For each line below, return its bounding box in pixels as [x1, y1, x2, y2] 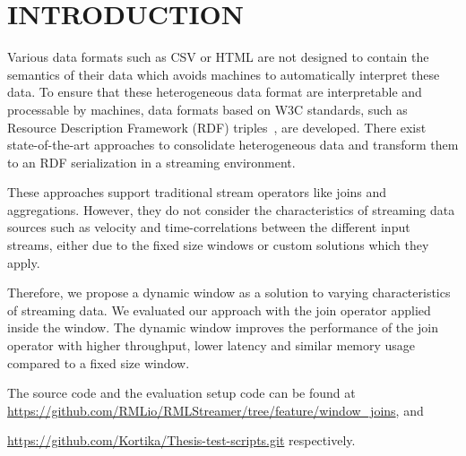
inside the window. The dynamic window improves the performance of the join [7, 318, 438, 337]
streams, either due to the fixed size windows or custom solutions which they [7, 236, 429, 254]
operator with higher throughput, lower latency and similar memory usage [7, 336, 416, 355]
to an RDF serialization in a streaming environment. [7, 152, 296, 171]
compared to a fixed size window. [7, 353, 190, 372]
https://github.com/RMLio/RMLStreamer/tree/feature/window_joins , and [7, 400, 424, 419]
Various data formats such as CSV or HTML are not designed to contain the [7, 47, 429, 66]
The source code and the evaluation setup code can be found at [7, 383, 356, 402]
